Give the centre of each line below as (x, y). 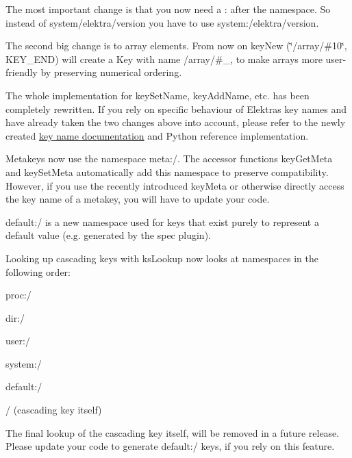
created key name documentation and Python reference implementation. (157, 135)
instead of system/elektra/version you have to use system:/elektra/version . (162, 22)
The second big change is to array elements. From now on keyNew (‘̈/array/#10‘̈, (176, 46)
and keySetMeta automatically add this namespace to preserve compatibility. (167, 171)
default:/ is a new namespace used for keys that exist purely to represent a (162, 221)
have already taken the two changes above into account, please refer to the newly (176, 122)
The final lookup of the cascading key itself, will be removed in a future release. (173, 432)
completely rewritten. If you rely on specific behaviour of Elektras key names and (176, 109)
